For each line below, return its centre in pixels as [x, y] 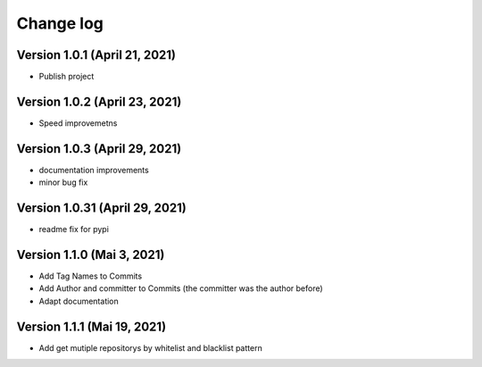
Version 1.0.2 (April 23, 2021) [99, 101]
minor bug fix [63, 182]
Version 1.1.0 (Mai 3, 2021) [91, 254]
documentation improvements [94, 170]
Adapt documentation [79, 301]
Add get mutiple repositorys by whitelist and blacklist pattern [150, 347]
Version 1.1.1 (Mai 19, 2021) [91, 326]
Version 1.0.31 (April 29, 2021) [101, 209]
